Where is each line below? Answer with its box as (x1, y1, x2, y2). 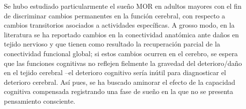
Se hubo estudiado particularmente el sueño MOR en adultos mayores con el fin (4, 1, 242, 11)
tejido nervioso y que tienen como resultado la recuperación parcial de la (4, 39, 220, 49)
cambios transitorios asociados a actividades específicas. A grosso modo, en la (4, 20, 235, 30)
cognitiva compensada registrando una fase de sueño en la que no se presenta (4, 86, 233, 96)
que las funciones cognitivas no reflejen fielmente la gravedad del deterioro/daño (4, 58, 242, 68)
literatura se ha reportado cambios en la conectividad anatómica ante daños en (4, 29, 239, 39)
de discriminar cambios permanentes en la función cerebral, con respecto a (4, 10, 226, 20)
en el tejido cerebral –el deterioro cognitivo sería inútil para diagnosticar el (4, 67, 226, 78)
